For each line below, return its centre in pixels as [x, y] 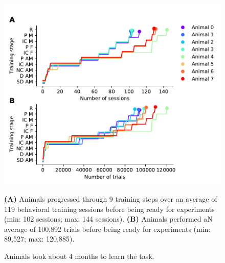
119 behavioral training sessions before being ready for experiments [109, 209]
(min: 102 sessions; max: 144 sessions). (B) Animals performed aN [108, 219]
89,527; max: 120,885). [39, 239]
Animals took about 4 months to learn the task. [79, 256]
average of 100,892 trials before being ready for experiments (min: [107, 229]
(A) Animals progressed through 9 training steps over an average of [111, 198]
